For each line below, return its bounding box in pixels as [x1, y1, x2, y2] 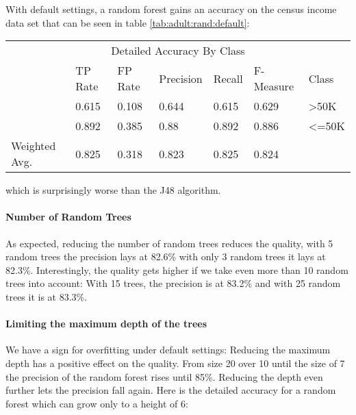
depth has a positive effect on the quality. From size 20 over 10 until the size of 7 [5, 355, 345, 370]
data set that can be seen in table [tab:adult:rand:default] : [5, 15, 250, 29]
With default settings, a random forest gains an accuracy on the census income [5, 2, 337, 16]
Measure [253, 78, 294, 95]
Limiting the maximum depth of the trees [5, 316, 207, 331]
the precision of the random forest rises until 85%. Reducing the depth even [5, 369, 323, 383]
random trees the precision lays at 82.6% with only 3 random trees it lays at [5, 249, 326, 264]
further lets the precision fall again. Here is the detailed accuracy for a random [5, 383, 336, 397]
